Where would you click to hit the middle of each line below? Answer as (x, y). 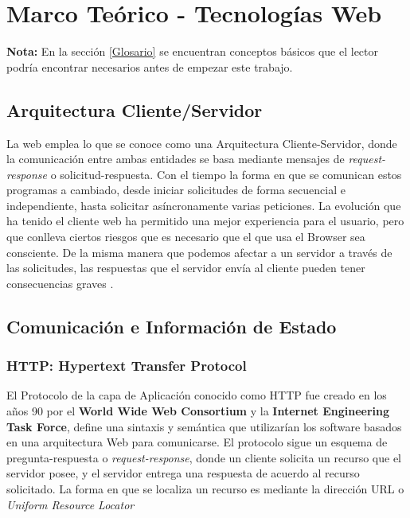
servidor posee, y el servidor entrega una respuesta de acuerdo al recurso (183, 473)
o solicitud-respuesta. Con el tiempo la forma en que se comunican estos (226, 174)
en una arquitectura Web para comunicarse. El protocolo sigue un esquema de (197, 442)
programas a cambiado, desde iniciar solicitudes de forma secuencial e (176, 190)
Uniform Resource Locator (70, 504)
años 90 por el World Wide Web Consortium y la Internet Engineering (198, 411)
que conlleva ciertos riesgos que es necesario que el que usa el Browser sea (186, 237)
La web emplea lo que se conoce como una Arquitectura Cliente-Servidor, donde (202, 143)
